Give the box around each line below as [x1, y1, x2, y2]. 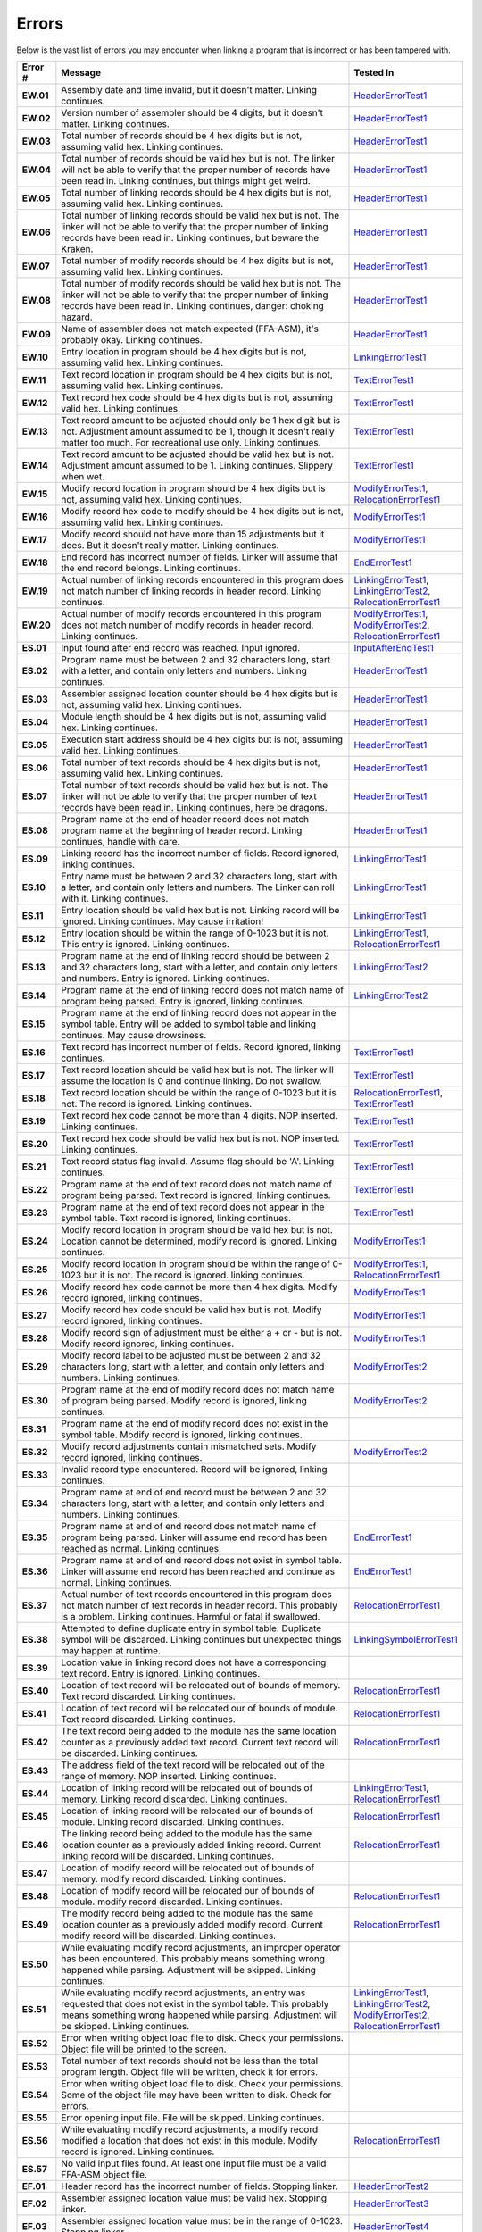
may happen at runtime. [61, 1644, 161, 1656]
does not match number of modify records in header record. [61, 619, 314, 631]
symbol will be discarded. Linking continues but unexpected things [61, 1633, 342, 1645]
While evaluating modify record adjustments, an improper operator [61, 1941, 341, 1953]
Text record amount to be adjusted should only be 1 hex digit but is [61, 413, 341, 426]
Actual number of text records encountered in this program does [61, 1587, 332, 1600]
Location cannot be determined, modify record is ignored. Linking [61, 1235, 337, 1247]
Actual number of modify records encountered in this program [61, 607, 322, 620]
